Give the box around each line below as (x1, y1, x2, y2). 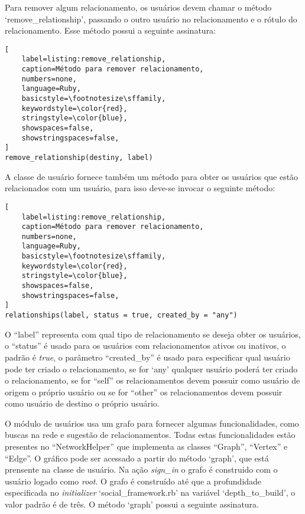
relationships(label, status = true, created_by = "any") (5, 311, 238, 320)
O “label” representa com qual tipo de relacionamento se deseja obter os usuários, (5, 328, 301, 340)
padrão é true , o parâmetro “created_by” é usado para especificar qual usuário (5, 351, 290, 363)
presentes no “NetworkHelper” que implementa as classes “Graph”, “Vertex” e (5, 440, 288, 453)
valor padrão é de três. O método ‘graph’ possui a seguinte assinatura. (5, 498, 259, 510)
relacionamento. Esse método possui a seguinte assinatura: (5, 24, 216, 37)
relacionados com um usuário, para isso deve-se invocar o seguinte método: (5, 182, 275, 194)
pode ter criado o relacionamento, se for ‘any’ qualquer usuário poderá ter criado (5, 362, 298, 375)
